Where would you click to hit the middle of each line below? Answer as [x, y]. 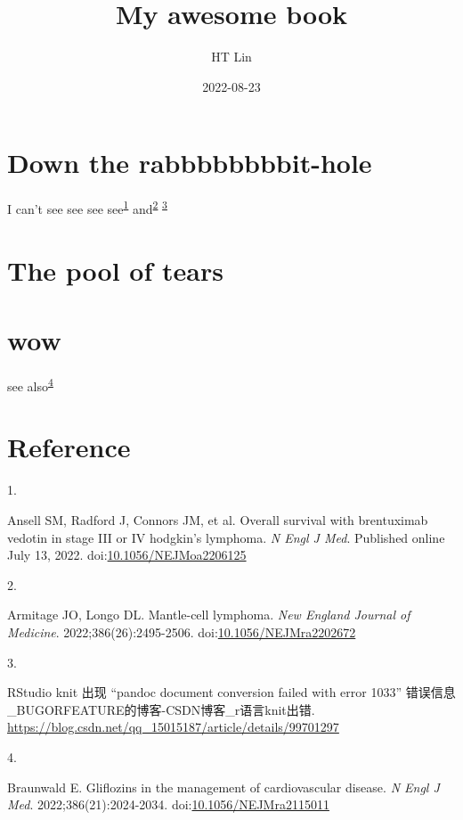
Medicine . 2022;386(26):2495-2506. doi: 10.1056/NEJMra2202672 [182, 631]
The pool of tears [115, 270]
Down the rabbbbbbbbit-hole [190, 163]
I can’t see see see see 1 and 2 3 [87, 207]
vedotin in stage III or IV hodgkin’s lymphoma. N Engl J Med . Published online [226, 537]
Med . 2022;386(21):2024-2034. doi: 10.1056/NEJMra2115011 [168, 804]
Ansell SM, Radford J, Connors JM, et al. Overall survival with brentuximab [218, 519]
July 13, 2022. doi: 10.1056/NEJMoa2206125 [127, 555]
